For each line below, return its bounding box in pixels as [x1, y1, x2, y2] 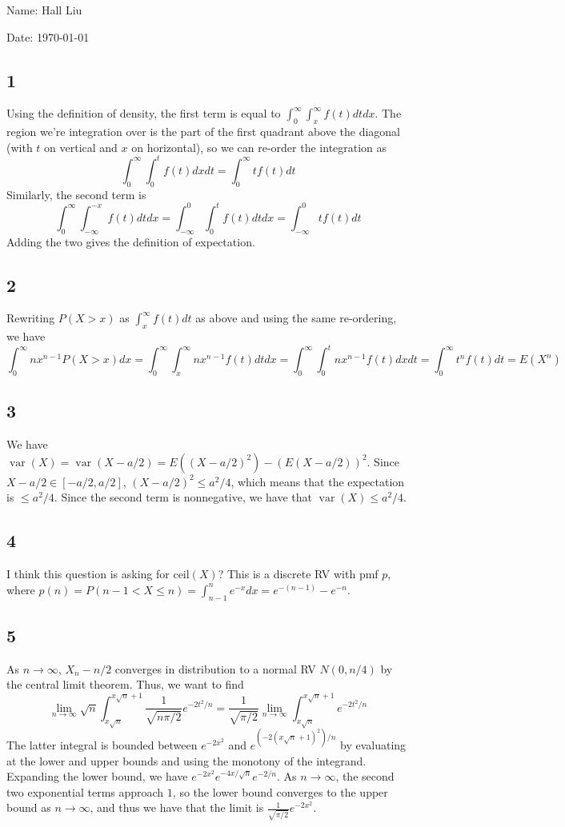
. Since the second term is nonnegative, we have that [54, 489, 312, 505]
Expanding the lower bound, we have [6, 768, 188, 785]
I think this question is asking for [6, 565, 170, 582]
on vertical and [44, 138, 118, 155]
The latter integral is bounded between [6, 736, 198, 753]
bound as [6, 799, 51, 816]
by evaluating [340, 736, 407, 753]
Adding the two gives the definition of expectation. [6, 233, 255, 250]
